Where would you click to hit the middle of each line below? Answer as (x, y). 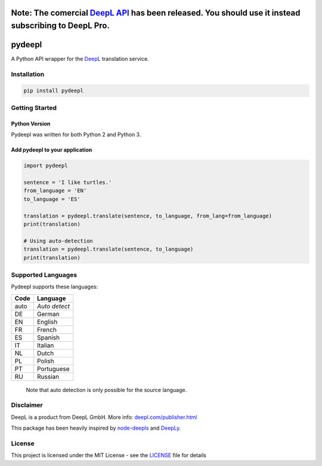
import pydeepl (46, 166)
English (47, 322)
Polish (45, 361)
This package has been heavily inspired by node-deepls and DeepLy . (96, 428)
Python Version (31, 124)
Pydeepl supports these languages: (55, 287)
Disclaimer (27, 405)
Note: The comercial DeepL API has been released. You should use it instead (156, 13)
